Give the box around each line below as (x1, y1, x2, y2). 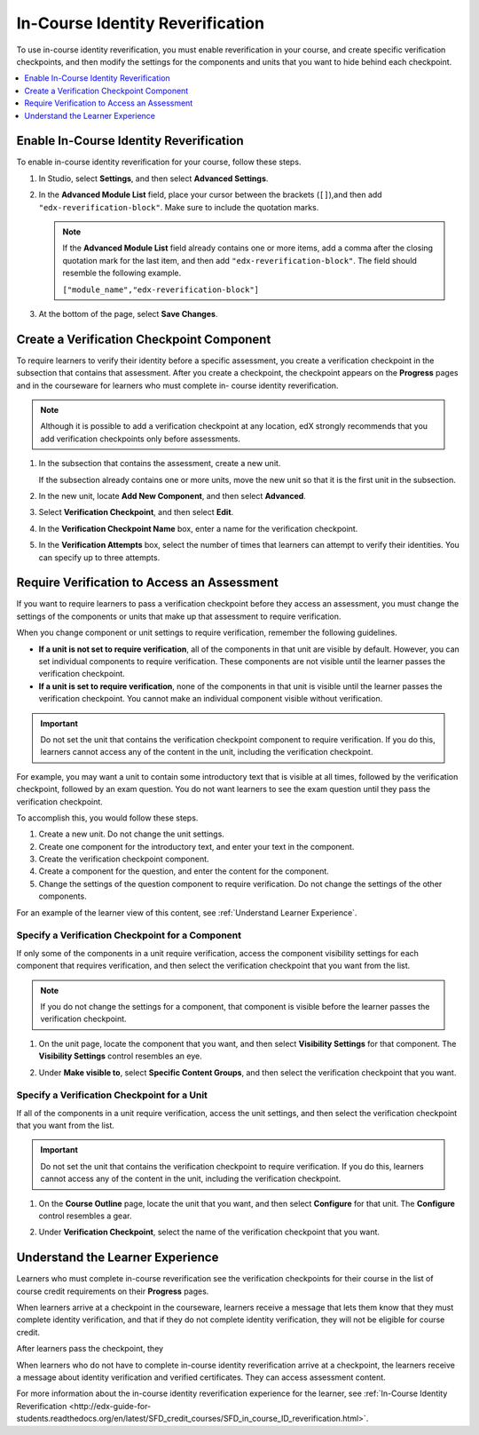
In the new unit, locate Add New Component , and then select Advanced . (38, 490, 306, 501)
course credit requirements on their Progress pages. (16, 1286, 209, 1296)
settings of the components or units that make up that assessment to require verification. (16, 611, 342, 622)
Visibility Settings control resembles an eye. (38, 1050, 203, 1061)
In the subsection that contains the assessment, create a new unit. (38, 458, 281, 469)
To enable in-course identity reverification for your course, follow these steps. (16, 156, 302, 168)
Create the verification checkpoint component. (38, 853, 209, 865)
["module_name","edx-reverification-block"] (62, 284, 260, 295)
